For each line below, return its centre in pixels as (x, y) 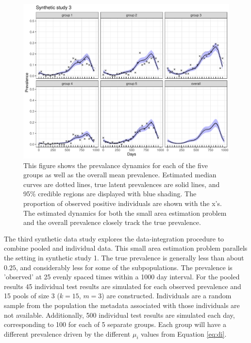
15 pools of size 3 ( (32, 296)
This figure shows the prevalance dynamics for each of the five (116, 165)
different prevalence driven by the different (67, 334)
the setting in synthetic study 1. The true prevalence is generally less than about (124, 257)
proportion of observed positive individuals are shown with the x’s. (123, 203)
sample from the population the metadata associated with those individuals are (122, 305)
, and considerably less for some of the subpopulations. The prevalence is (124, 267)
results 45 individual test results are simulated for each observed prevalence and (123, 286)
